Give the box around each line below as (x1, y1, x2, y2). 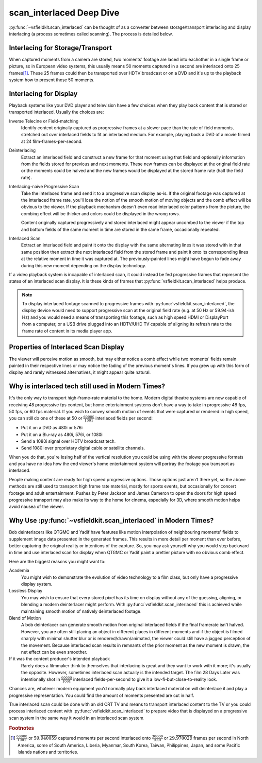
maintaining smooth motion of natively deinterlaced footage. (21, 608, 142, 614)
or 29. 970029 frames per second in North (164, 735, 249, 741)
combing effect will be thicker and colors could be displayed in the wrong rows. (21, 210, 180, 216)
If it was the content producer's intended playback (9, 656, 110, 662)
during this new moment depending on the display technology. (21, 262, 147, 268)
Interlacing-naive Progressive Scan (9, 184, 80, 190)
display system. (21, 581, 53, 587)
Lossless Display (9, 588, 43, 594)
